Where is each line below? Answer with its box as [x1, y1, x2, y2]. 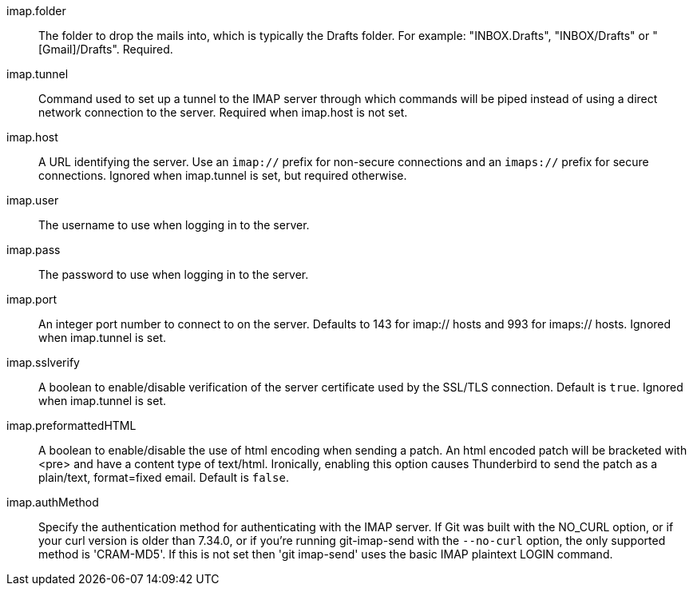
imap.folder [6, 4, 66, 18]
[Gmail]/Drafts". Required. [38, 42, 173, 56]
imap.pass [6, 243, 61, 256]
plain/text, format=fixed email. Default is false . [38, 471, 289, 484]
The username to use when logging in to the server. [38, 218, 310, 232]
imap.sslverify [6, 356, 80, 369]
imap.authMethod [6, 495, 99, 509]
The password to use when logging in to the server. [38, 268, 309, 281]
